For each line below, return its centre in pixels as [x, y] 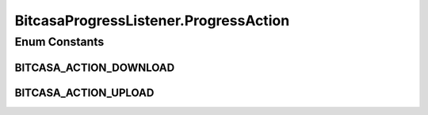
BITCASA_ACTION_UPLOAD [84, 93]
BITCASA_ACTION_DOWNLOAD [95, 67]
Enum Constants [59, 42]
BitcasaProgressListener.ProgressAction [152, 20]
